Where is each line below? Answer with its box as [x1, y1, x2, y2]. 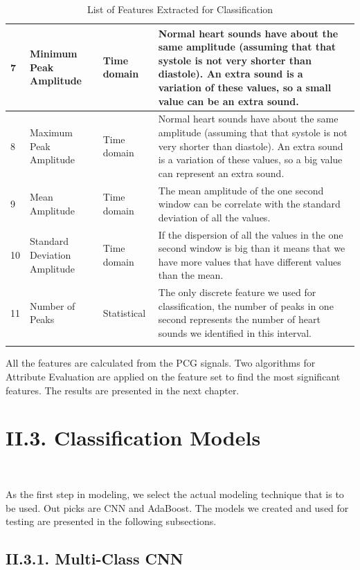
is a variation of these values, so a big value [158, 152, 343, 167]
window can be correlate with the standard [158, 196, 341, 211]
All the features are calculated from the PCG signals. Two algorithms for [6, 356, 316, 370]
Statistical [102, 305, 146, 320]
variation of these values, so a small [158, 80, 332, 94]
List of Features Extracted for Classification [87, 2, 273, 16]
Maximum [30, 125, 73, 139]
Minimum [30, 46, 78, 60]
